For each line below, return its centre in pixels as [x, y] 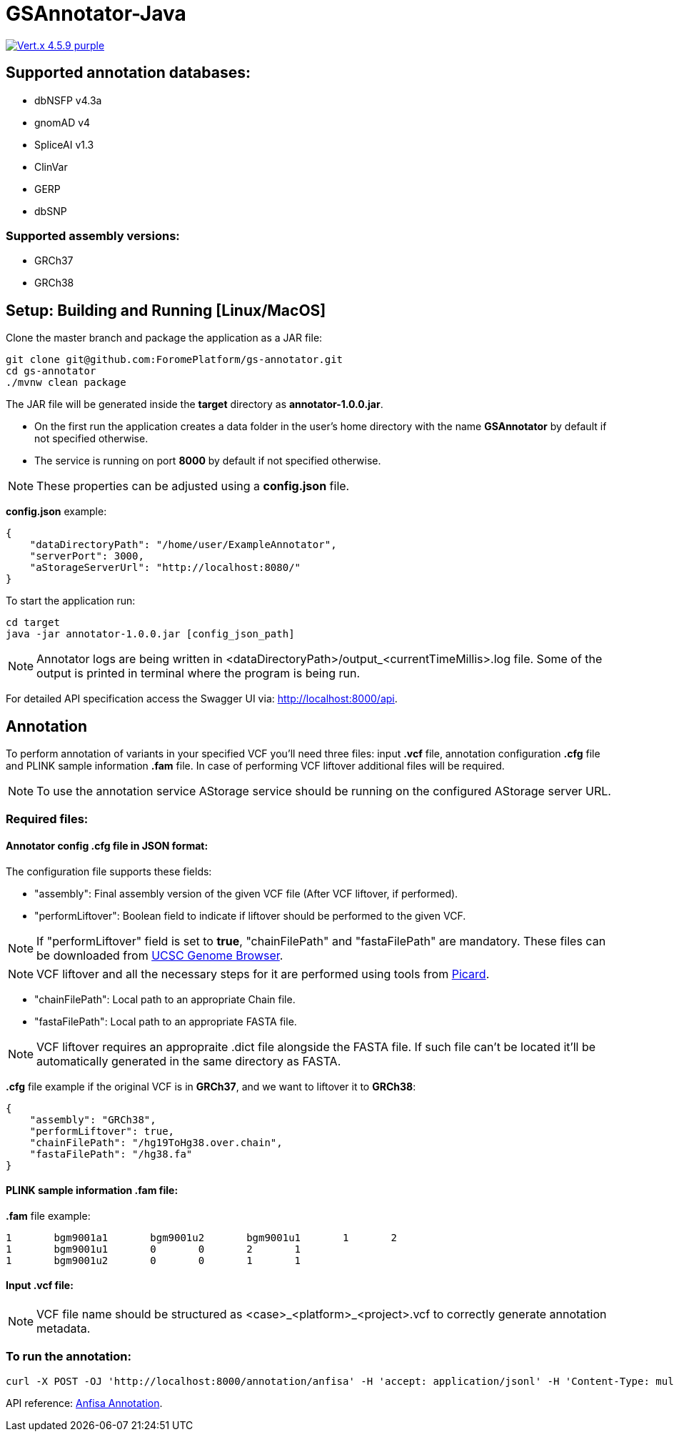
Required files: [47, 819]
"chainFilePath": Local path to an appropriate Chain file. [165, 999]
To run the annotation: [69, 1357]
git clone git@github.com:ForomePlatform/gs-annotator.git [175, 360]
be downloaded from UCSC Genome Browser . [160, 955]
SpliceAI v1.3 [64, 144]
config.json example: [56, 512]
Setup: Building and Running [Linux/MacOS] [166, 310]
